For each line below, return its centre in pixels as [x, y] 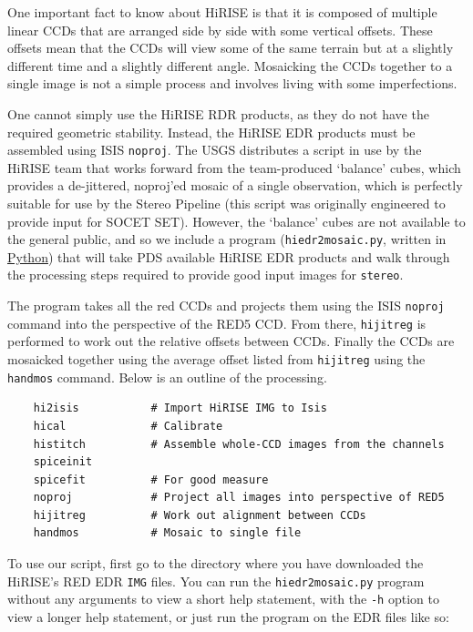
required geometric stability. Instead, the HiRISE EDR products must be [211, 132]
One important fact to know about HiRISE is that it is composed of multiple [222, 12]
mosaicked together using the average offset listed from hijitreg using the [216, 359]
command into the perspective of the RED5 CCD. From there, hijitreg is [217, 323]
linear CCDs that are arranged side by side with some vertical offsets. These [220, 30]
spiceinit [63, 462]
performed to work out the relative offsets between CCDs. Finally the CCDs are [231, 341]
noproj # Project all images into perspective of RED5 [239, 498]
